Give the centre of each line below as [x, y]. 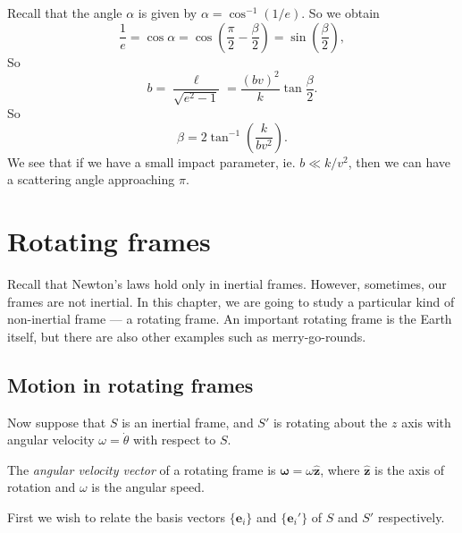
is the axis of [409, 469]
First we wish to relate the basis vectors [117, 517]
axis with [426, 422]
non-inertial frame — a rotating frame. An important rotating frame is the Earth [230, 319]
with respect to [174, 440]
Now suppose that [57, 422]
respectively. [411, 517]
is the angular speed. [148, 487]
